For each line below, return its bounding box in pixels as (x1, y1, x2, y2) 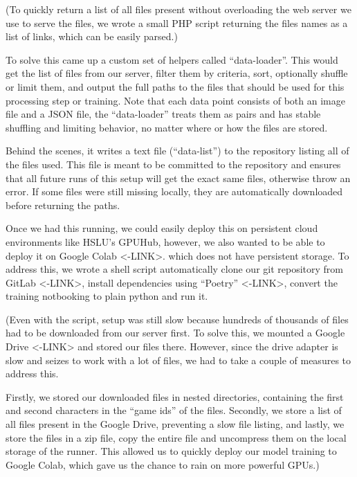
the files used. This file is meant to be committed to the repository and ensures (6, 156, 341, 171)
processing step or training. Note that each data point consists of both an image (6, 93, 345, 107)
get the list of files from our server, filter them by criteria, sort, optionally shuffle (6, 66, 348, 80)
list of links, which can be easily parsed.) (6, 29, 178, 44)
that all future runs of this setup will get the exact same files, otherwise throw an (6, 170, 351, 185)
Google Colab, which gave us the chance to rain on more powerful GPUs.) (6, 457, 320, 471)
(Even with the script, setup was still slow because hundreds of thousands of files (6, 312, 349, 326)
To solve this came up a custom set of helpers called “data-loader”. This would (6, 52, 338, 66)
